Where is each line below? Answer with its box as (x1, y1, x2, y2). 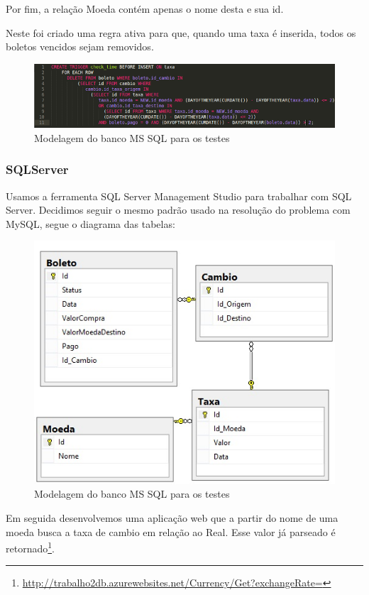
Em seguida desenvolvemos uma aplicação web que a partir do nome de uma (6, 511, 338, 525)
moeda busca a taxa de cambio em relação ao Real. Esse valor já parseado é (6, 524, 336, 539)
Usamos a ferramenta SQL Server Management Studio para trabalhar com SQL (6, 188, 352, 203)
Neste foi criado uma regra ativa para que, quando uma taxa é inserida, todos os (6, 25, 356, 40)
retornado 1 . (6, 539, 55, 555)
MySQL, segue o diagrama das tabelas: (6, 216, 175, 231)
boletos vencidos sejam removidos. (6, 39, 154, 54)
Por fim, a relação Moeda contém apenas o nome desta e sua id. (6, 1, 284, 16)
